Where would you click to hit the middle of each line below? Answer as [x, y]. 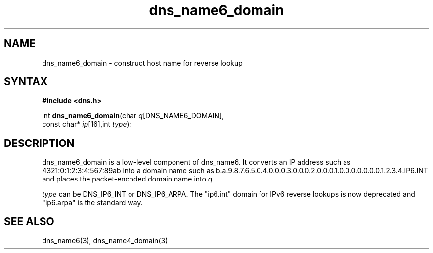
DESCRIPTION [39, 143]
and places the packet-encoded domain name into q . [128, 179]
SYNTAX [26, 82]
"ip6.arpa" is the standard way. [92, 203]
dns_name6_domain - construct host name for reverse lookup [142, 63]
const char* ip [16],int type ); [87, 124]
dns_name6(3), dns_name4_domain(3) [105, 241]
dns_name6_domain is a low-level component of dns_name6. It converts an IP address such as [196, 162]
